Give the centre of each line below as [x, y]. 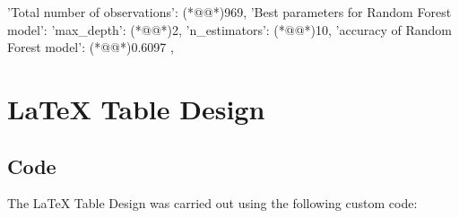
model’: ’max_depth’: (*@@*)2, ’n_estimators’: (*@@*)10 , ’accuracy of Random [229, 29]
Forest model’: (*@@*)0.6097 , [91, 47]
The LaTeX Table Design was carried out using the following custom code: [212, 203]
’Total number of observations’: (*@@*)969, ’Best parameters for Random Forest [229, 12]
